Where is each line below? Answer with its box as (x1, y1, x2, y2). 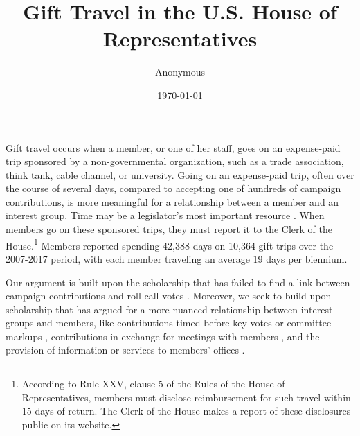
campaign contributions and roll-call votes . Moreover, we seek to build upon (6, 288, 332, 303)
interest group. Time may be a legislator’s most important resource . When (6, 208, 325, 223)
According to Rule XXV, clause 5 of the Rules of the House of (21, 376, 285, 391)
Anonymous (154, 64, 206, 79)
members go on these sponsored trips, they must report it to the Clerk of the (6, 222, 332, 236)
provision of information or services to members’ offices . (6, 342, 245, 357)
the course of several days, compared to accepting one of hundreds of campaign (6, 181, 341, 195)
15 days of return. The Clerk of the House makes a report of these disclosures (21, 403, 351, 418)
